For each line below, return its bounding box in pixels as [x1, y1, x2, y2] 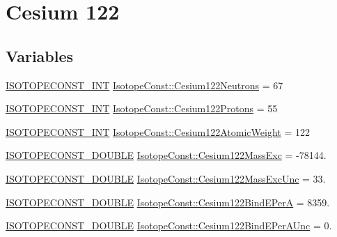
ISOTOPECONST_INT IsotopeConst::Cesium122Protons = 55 [6, 101, 278, 116]
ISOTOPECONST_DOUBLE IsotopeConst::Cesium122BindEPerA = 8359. [6, 194, 330, 209]
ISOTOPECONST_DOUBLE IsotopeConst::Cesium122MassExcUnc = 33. [6, 171, 326, 185]
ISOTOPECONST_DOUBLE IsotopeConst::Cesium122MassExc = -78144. [6, 148, 327, 162]
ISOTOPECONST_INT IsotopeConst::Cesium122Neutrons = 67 [6, 77, 283, 92]
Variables [6, 45, 74, 66]
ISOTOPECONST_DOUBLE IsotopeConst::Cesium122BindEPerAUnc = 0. [6, 218, 332, 233]
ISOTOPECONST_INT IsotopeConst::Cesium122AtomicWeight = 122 [6, 124, 310, 139]
